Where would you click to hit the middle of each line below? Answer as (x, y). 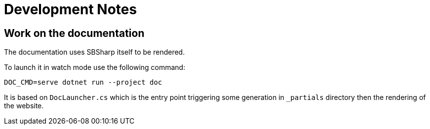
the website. (24, 106)
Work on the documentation (74, 33)
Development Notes (71, 9)
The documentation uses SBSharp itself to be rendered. (95, 52)
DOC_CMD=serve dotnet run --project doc (83, 82)
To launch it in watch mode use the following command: (95, 67)
